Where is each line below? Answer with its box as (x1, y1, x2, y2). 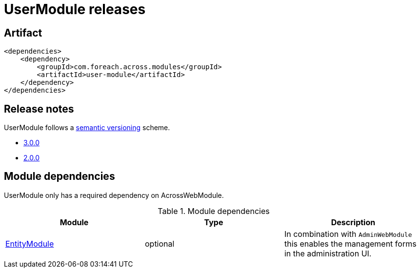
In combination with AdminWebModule (284, 229, 412, 239)
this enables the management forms (284, 238, 417, 249)
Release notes (4, 102, 74, 115)
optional (144, 238, 175, 249)
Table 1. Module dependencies (158, 206, 270, 216)
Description (331, 217, 376, 227)
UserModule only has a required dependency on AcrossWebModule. (4, 191, 224, 199)
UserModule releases (4, 1, 146, 18)
